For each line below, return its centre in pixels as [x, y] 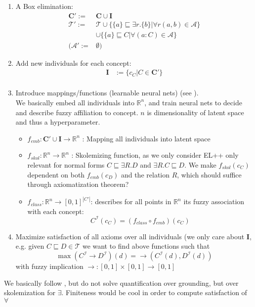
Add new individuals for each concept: [73, 63]
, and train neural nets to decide [193, 102]
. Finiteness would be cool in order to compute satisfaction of [154, 292]
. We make [200, 164]
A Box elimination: [44, 6]
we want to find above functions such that [146, 246]
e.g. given [30, 246]
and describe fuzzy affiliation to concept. [77, 112]
